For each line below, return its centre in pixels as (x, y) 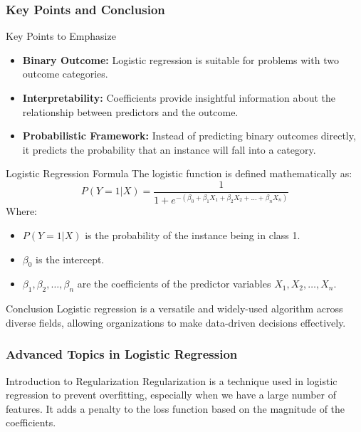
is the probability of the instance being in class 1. (193, 235)
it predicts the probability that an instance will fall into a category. (169, 149)
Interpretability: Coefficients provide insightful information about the (179, 98)
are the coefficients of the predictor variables (174, 284)
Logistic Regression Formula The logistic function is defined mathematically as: (179, 173)
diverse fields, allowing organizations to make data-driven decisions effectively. (176, 322)
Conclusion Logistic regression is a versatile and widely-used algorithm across (174, 309)
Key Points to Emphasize (61, 36)
